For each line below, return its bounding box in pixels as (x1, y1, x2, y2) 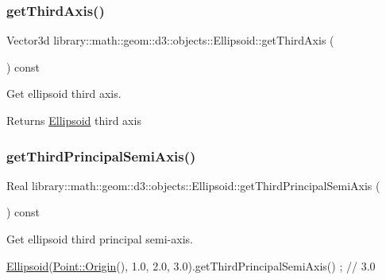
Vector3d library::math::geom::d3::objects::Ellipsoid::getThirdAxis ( (6, 32, 334, 49)
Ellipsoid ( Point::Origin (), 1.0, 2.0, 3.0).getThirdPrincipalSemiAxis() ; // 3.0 (6, 257, 376, 274)
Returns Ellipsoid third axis (6, 112, 141, 128)
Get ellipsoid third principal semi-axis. (6, 231, 193, 247)
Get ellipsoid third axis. (6, 85, 122, 102)
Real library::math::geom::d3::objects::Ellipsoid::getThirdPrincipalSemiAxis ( (6, 177, 380, 193)
